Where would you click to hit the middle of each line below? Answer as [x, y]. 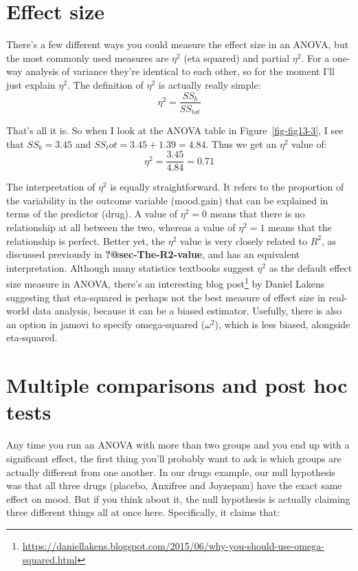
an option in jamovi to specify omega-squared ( [106, 324]
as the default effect [311, 267]
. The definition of [105, 84]
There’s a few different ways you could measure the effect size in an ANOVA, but [178, 44]
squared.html [50, 559]
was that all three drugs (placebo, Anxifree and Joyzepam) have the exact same [174, 485]
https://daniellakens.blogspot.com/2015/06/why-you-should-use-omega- [173, 545]
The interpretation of [51, 187]
